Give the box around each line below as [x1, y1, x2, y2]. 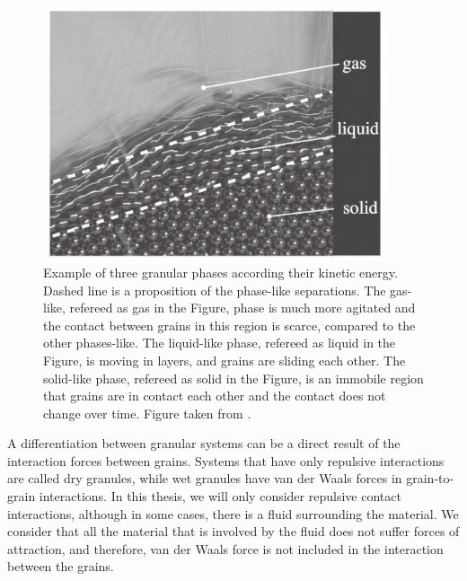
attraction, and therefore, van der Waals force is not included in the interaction [7, 539, 444, 558]
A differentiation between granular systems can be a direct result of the [7, 434, 401, 453]
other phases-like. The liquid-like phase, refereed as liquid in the [43, 333, 396, 352]
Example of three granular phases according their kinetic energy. [43, 262, 398, 281]
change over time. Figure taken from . [43, 403, 251, 422]
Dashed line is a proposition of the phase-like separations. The [43, 280, 386, 299]
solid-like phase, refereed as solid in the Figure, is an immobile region [43, 368, 424, 387]
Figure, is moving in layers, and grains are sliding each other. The [43, 350, 406, 369]
